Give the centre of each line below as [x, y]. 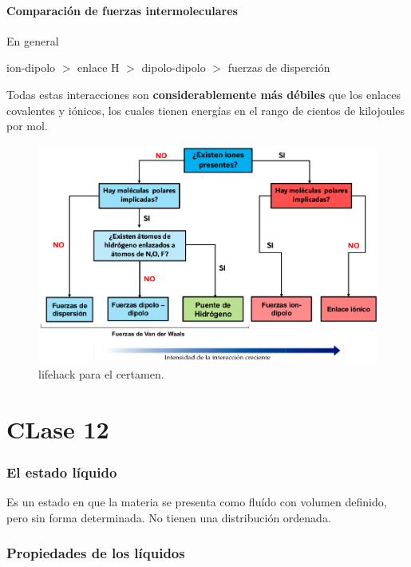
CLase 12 [58, 428]
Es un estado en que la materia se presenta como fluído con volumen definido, [197, 502]
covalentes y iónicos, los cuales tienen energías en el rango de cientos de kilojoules [206, 110]
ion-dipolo [31, 67]
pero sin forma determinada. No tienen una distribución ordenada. [169, 517]
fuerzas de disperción [279, 67]
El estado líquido [62, 472]
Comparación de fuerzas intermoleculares [122, 10]
